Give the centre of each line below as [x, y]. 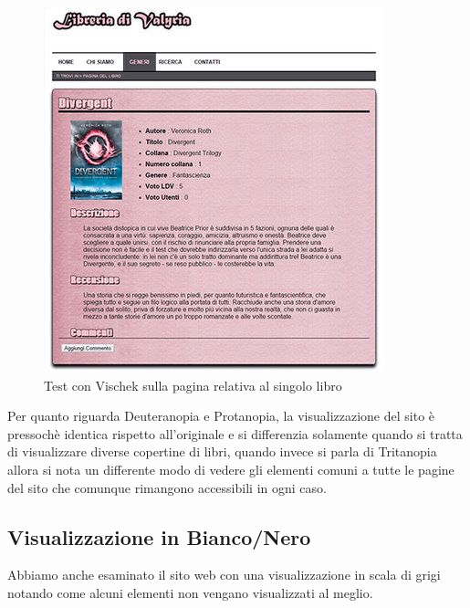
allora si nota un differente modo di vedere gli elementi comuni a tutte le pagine [231, 469]
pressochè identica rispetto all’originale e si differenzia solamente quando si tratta [235, 433]
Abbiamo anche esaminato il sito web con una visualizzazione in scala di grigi [224, 575]
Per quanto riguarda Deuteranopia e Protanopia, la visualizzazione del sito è [221, 416]
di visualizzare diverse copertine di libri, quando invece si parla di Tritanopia [222, 451]
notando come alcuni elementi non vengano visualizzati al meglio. [190, 592]
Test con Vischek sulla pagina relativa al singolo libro [193, 385]
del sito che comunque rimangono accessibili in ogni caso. [167, 487]
